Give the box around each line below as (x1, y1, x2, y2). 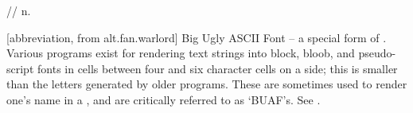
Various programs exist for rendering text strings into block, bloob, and (6, 45, 355, 61)
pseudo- (358, 45, 396, 61)
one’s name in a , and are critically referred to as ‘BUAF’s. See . (6, 91, 321, 107)
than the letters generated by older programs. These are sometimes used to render (6, 76, 407, 92)
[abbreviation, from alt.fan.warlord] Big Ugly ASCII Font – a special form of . (6, 29, 387, 45)
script (6, 60, 34, 76)
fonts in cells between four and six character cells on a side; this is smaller (37, 60, 398, 76)
